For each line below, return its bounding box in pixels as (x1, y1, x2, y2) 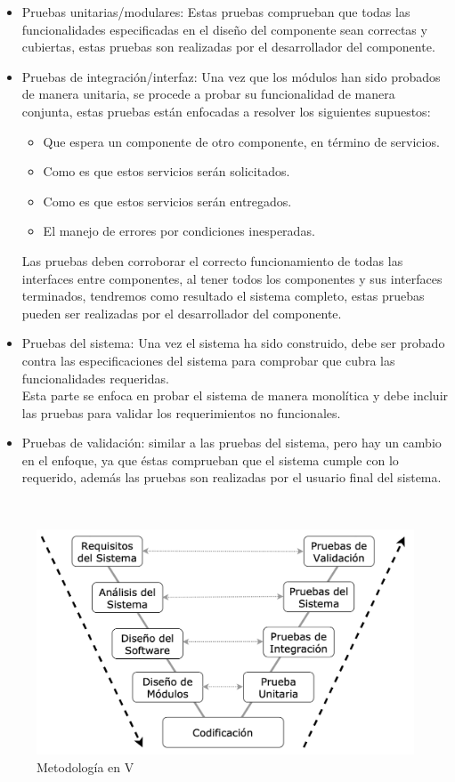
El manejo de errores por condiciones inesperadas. (43, 222, 315, 240)
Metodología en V (37, 758, 134, 777)
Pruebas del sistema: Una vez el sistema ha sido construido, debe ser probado (21, 334, 445, 352)
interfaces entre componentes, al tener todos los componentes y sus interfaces (21, 269, 443, 287)
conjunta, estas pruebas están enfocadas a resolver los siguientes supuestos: (21, 101, 431, 120)
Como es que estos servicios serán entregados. (43, 191, 292, 210)
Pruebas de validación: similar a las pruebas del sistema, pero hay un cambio (21, 433, 442, 452)
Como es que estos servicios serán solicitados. (43, 162, 290, 181)
